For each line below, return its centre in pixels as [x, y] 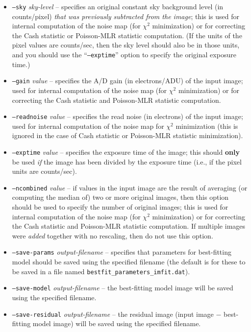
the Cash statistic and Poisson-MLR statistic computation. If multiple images [129, 226]
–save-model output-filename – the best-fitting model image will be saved [123, 288]
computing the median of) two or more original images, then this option [120, 197]
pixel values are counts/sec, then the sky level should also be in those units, [126, 45]
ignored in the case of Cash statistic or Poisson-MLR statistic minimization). [127, 135]
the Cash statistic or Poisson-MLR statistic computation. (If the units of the [127, 35]
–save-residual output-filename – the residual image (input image [113, 314]
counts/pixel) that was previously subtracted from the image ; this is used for [126, 16]
